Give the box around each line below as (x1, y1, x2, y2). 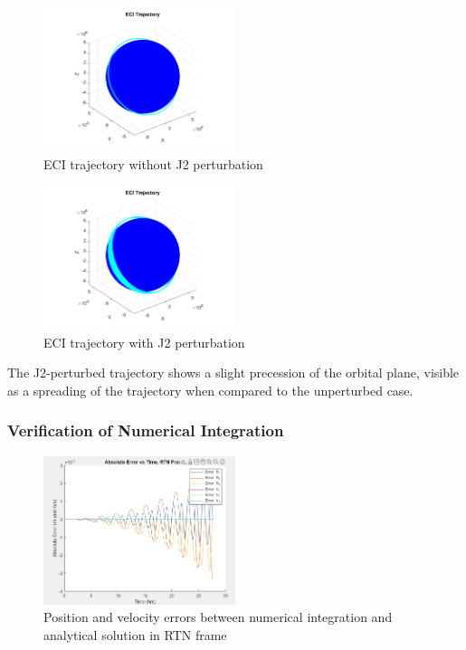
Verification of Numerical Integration (7, 419, 284, 442)
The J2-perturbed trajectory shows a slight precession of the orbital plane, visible (7, 363, 460, 382)
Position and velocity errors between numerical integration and (43, 607, 393, 626)
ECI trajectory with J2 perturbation (43, 332, 245, 351)
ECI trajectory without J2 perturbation (43, 154, 263, 173)
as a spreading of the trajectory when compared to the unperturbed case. (7, 380, 414, 399)
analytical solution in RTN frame (43, 625, 227, 644)
